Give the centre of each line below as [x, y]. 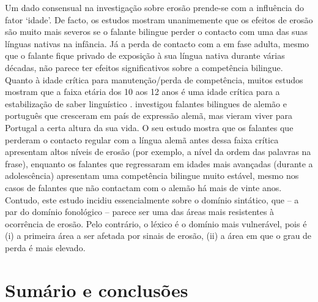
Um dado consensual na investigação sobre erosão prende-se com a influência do [154, 7]
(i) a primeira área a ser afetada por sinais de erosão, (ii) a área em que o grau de [158, 236]
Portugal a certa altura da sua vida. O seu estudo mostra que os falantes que [149, 127]
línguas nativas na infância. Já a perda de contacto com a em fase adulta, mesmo [157, 43]
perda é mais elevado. [45, 247]
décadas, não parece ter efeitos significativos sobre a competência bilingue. [144, 67]
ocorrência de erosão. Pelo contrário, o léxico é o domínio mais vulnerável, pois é [156, 223]
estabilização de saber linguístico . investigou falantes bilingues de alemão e [146, 103]
